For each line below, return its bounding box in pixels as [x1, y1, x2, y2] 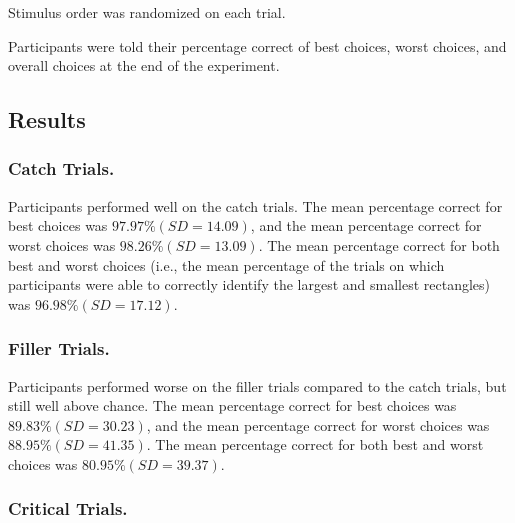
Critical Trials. [8, 496, 128, 521]
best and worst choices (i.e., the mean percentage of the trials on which [8, 254, 445, 275]
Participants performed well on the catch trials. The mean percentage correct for [8, 195, 503, 216]
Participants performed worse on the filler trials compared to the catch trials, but [8, 375, 507, 396]
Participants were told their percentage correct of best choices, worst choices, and [8, 35, 507, 56]
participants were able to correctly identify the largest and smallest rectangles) [8, 274, 491, 295]
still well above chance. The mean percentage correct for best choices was [8, 395, 457, 416]
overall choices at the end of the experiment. [8, 55, 280, 76]
